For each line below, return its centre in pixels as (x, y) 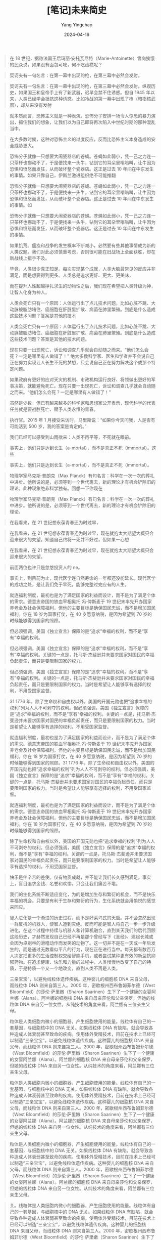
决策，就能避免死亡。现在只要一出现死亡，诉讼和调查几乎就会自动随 (85, 386)
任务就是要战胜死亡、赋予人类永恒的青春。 (54, 409)
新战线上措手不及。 (30, 258)
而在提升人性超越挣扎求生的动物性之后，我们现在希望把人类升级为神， (83, 286)
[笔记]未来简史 (77, 10)
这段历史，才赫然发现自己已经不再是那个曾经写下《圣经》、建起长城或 (81, 936)
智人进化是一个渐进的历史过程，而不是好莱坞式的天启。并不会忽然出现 (83, 917)
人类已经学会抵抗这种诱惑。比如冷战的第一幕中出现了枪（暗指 (83, 99)
